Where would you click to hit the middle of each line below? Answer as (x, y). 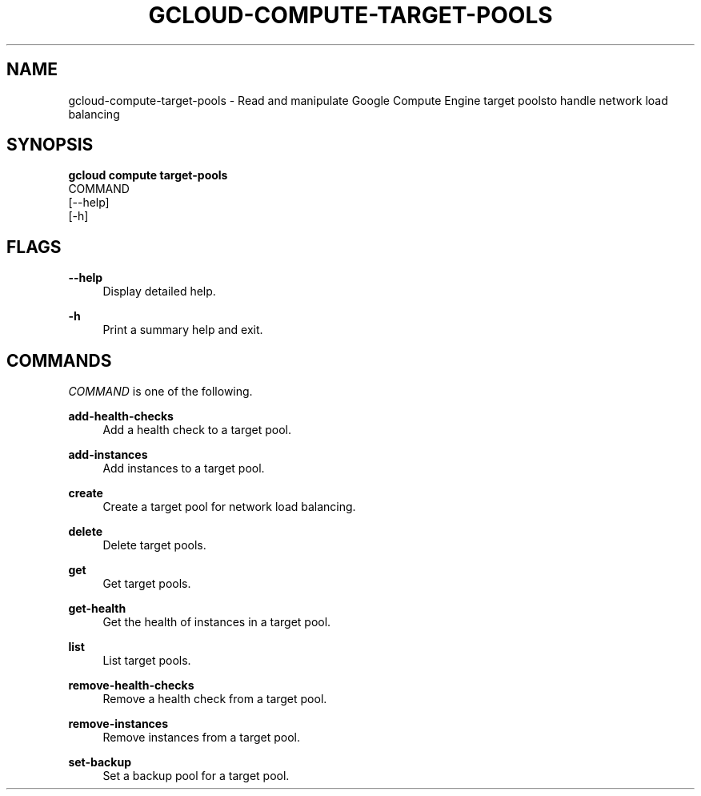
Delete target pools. (154, 545)
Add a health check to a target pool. (197, 430)
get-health (97, 609)
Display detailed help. (159, 291)
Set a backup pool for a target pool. (196, 776)
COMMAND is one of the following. (160, 392)
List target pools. (147, 661)
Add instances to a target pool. (184, 468)
